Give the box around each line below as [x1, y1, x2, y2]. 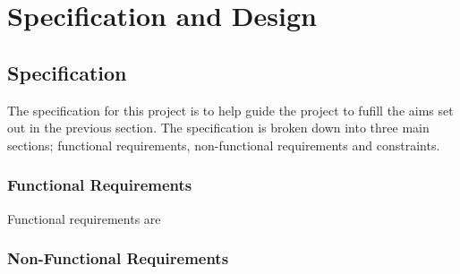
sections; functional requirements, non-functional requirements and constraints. [7, 135, 440, 154]
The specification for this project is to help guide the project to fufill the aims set [7, 100, 454, 119]
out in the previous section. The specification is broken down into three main [7, 118, 430, 137]
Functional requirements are [7, 209, 161, 227]
